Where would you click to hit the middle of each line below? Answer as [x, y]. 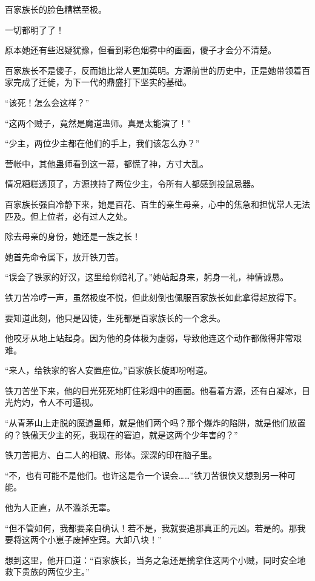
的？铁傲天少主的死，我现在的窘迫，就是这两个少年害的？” [121, 434]
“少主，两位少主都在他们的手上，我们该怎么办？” [102, 143]
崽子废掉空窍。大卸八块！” [108, 540]
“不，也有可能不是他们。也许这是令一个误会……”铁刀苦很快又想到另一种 [146, 475]
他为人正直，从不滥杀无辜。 [60, 507]
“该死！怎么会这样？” [47, 102]
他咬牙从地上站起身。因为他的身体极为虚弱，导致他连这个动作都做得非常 [149, 338]
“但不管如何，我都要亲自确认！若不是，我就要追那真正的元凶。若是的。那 [151, 527]
